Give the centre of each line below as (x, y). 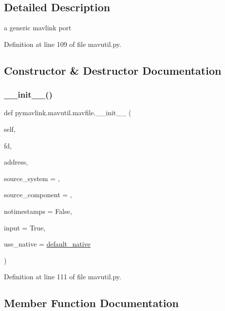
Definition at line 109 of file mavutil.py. (63, 44)
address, (16, 162)
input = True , (25, 227)
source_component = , (38, 195)
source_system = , (32, 178)
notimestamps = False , (38, 211)
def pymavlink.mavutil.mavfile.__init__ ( (68, 113)
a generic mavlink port (38, 28)
